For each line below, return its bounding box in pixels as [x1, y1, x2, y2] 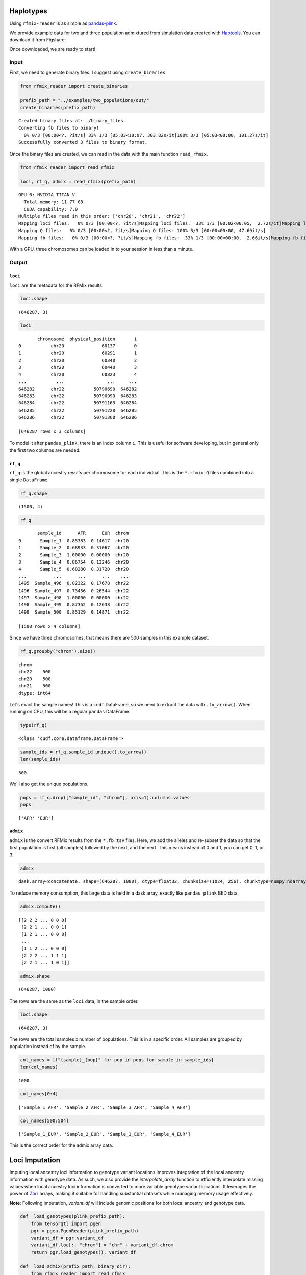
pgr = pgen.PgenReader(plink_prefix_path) [31, 1228, 139, 1234]
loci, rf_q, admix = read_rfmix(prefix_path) [20, 178, 136, 185]
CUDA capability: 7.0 [23, 207, 78, 212]
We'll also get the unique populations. [9, 781, 89, 787]
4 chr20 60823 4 [18, 371, 137, 377]
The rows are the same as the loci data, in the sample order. [9, 998, 139, 1004]
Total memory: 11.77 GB [23, 199, 84, 205]
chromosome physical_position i [37, 336, 137, 342]
